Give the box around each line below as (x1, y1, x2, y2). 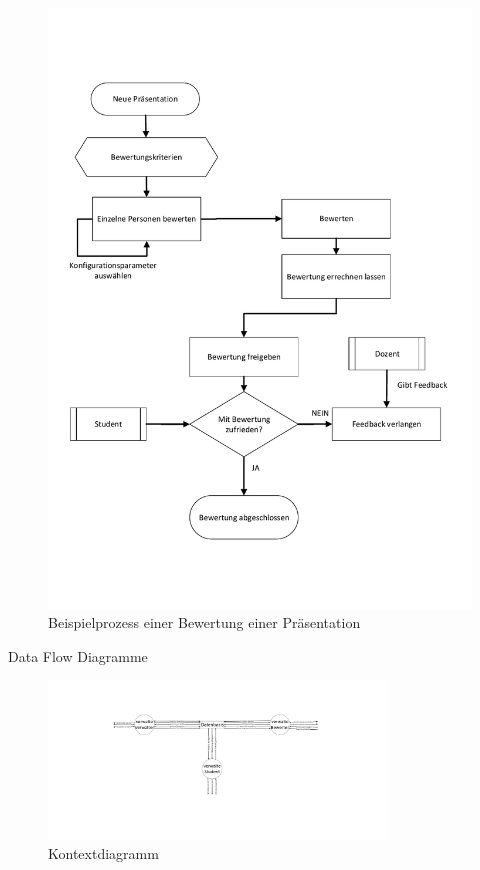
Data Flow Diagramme (8, 645, 148, 666)
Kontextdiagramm (48, 843, 159, 864)
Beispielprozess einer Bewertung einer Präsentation (48, 612, 361, 633)
